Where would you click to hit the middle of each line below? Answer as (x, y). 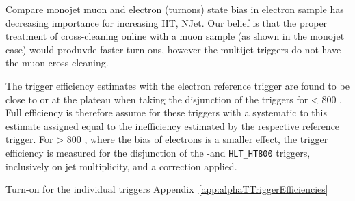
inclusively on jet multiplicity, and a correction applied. (121, 166)
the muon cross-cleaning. (57, 63)
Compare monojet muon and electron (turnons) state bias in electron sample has (175, 9)
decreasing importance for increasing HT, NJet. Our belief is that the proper (167, 22)
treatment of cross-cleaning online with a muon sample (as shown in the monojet (175, 36)
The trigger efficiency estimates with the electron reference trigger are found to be (177, 85)
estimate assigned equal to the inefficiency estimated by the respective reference (173, 125)
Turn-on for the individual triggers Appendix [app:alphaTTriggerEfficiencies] (167, 189)
